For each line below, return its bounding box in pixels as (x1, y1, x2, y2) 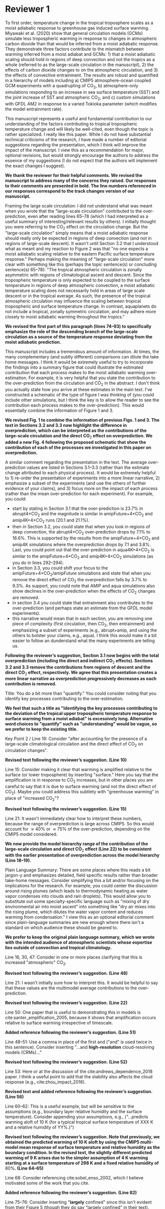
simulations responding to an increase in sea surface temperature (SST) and (5, 89, 160, 95)
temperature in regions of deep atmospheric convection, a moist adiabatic (5, 283, 155, 288)
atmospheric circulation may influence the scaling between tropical (5, 298, 141, 304)
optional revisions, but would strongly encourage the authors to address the (5, 152, 159, 158)
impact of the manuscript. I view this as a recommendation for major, (5, 147, 144, 153)
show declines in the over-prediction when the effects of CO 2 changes (12, 588, 156, 595)
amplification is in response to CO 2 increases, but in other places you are (5, 777, 153, 784)
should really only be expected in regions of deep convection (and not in (5, 235, 152, 241)
